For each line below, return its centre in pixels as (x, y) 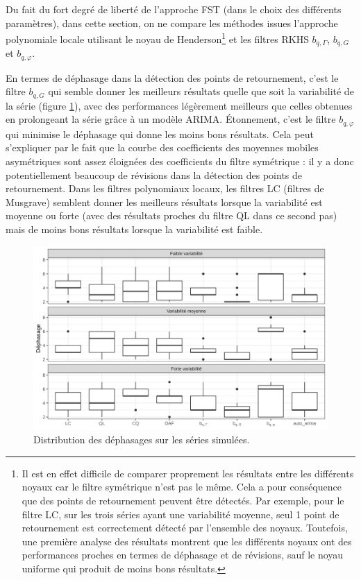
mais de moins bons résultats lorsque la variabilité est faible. (134, 229)
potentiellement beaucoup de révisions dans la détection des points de (154, 174)
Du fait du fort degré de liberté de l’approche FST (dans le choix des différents (174, 9)
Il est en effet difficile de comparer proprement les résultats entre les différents (188, 473)
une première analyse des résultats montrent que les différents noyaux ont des (187, 541)
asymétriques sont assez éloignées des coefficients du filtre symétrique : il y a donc (180, 161)
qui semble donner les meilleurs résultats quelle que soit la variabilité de (201, 91)
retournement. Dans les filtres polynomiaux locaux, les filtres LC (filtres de (165, 188)
